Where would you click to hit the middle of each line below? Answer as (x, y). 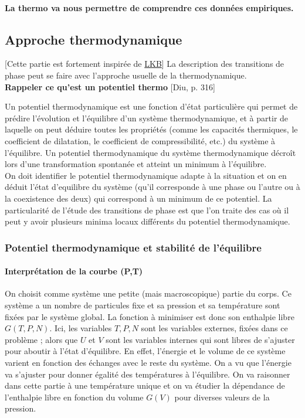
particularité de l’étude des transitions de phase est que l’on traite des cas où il (147, 210)
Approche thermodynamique (94, 39)
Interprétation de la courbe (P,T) (74, 271)
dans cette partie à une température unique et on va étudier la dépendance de (145, 385)
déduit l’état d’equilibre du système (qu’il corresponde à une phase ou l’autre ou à (152, 187)
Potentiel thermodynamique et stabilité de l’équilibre (133, 247)
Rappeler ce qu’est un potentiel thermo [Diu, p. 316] (110, 86)
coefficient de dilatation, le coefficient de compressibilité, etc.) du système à (140, 140)
